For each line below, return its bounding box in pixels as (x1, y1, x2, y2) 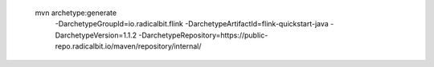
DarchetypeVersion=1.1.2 (55, 30, 137, 40)
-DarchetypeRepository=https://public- (137, 30, 268, 40)
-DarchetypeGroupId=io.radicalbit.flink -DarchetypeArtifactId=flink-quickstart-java (55, 19, 329, 29)
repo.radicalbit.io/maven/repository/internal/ (55, 41, 202, 51)
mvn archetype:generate (35, 8, 117, 18)
